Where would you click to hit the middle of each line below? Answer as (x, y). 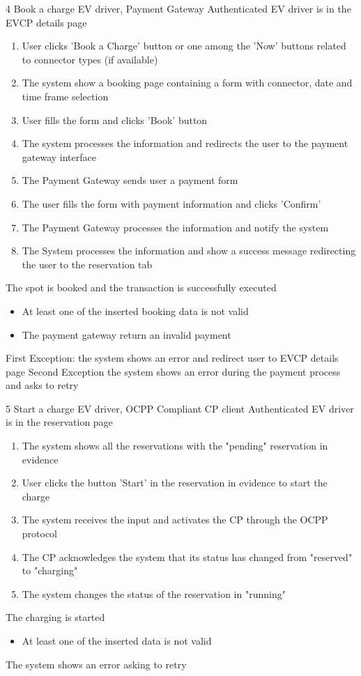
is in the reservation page (59, 422)
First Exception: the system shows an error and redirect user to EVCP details (172, 358)
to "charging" (50, 570)
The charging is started (55, 617)
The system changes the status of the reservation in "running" (154, 593)
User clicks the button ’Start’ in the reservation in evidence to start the (175, 483)
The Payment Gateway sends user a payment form (130, 180)
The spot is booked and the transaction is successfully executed (141, 287)
